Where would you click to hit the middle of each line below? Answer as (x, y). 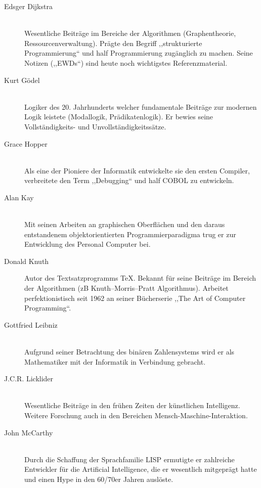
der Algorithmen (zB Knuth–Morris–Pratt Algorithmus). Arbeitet (126, 288)
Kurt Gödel (22, 80)
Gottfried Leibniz (31, 324)
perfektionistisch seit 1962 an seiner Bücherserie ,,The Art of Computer (135, 298)
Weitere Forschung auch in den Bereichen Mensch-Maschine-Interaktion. (136, 415)
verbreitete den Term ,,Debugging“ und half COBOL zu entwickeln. (129, 180)
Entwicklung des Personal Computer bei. (88, 244)
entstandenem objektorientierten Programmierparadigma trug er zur (130, 234)
